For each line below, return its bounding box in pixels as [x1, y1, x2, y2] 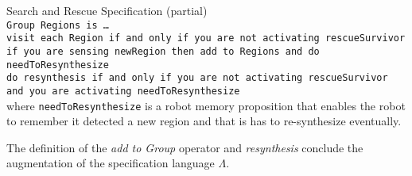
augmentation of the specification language [6, 155, 215, 171]
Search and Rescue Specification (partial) [6, 2, 208, 18]
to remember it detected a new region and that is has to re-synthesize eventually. [6, 113, 402, 129]
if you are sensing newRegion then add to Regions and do [6, 45, 320, 57]
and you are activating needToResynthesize [6, 85, 240, 97]
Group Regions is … [6, 19, 109, 31]
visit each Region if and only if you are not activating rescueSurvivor [6, 33, 406, 44]
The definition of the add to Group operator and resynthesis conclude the [6, 139, 363, 155]
